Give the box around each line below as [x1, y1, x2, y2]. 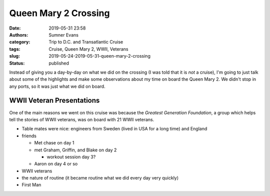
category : [9, 39, 30, 45]
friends [21, 133, 37, 139]
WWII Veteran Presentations [9, 96, 100, 105]
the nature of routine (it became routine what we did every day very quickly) [21, 175, 179, 181]
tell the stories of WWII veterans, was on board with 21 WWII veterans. [9, 116, 154, 122]
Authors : [9, 32, 28, 38]
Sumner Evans [48, 32, 78, 38]
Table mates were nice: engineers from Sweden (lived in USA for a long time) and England [21, 126, 207, 132]
